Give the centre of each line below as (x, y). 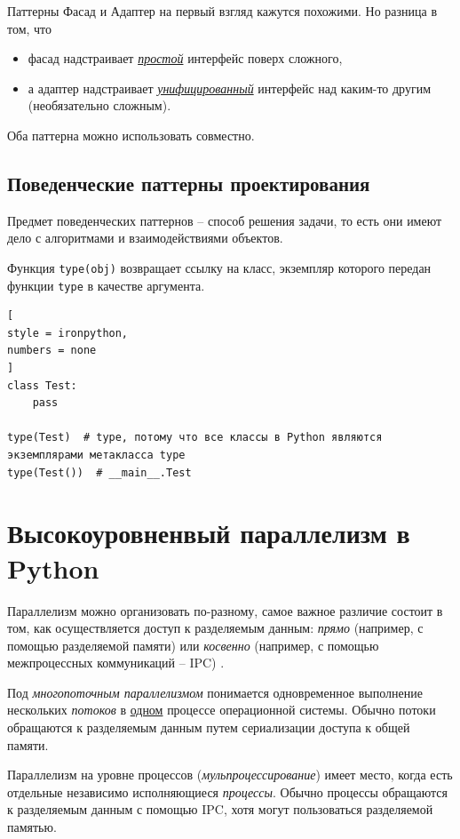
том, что (30, 28)
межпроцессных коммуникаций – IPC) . (116, 663)
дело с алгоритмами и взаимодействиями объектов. (145, 238)
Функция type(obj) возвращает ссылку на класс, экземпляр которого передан (219, 267)
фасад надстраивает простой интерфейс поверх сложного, (185, 58)
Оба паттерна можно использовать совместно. (131, 135)
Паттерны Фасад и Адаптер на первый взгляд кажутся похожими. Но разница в (222, 11)
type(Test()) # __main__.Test (99, 472)
